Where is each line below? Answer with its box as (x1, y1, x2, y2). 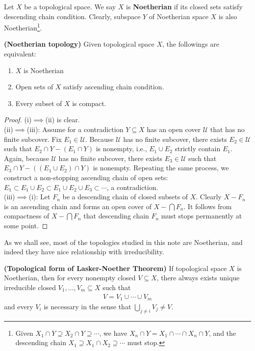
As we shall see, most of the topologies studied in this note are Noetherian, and (4, 237, 243, 247)
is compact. (72, 98, 106, 108)
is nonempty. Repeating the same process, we (93, 162, 229, 173)
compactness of (4, 211, 50, 221)
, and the (208, 327, 236, 338)
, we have (99, 327, 127, 338)
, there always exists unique (156, 272, 240, 283)
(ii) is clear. (45, 114, 80, 125)
